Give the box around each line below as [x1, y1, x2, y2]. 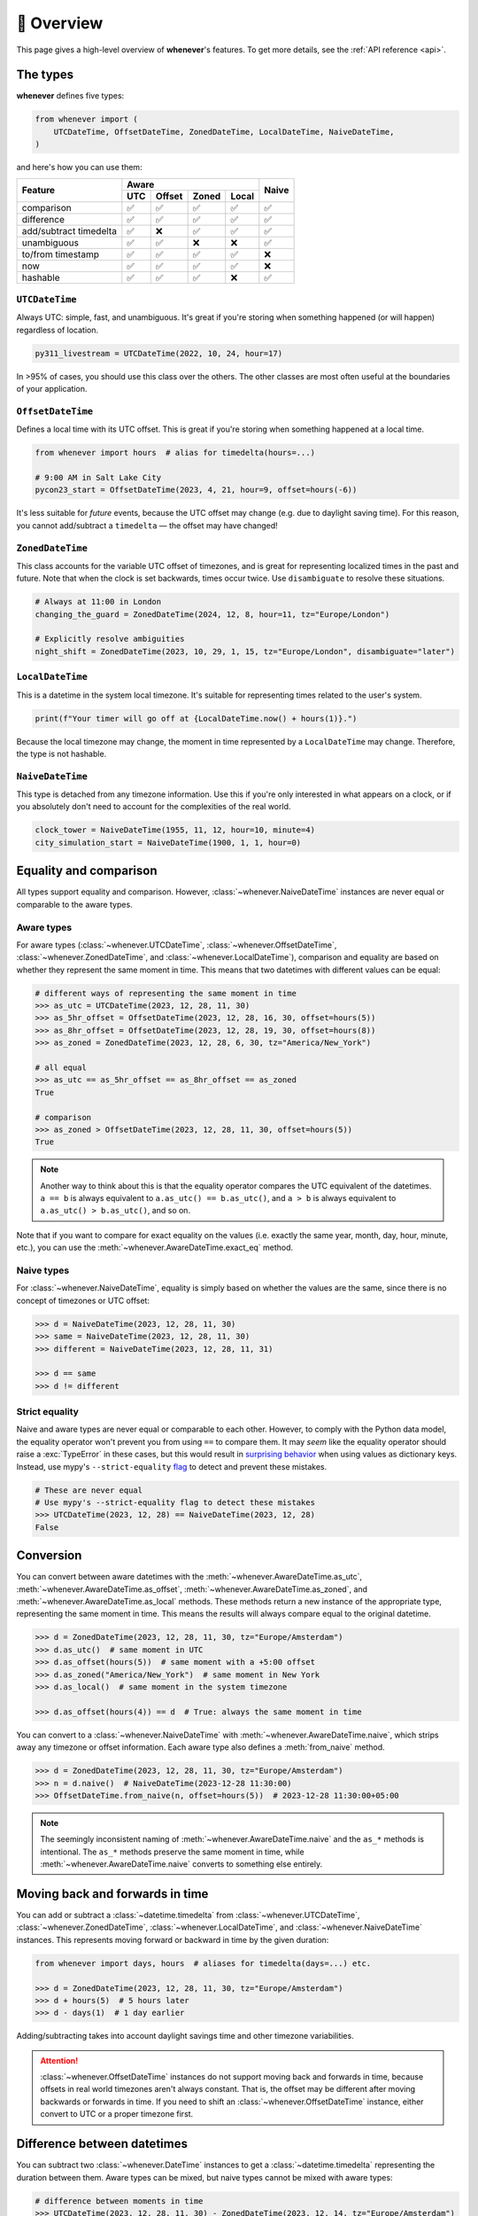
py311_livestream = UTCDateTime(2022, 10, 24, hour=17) [35, 348, 283, 358]
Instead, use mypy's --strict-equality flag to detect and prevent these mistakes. [16, 1461, 328, 1471]
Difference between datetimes [16, 2136, 188, 2151]
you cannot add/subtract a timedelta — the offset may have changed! [16, 519, 278, 531]
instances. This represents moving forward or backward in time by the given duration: [16, 1934, 329, 1945]
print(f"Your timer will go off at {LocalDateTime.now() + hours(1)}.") [35, 714, 358, 723]
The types [16, 67, 74, 82]
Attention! [40, 2055, 79, 2065]
